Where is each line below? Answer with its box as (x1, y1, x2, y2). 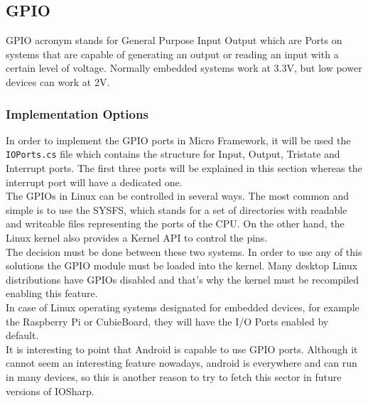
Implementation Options (6, 104, 148, 122)
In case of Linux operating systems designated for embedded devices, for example (6, 299, 359, 314)
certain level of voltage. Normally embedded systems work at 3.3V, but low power (6, 60, 362, 75)
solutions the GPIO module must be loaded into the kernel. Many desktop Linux (6, 258, 358, 273)
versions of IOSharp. (6, 383, 94, 398)
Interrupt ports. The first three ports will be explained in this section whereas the (6, 161, 362, 176)
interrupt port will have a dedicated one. (6, 174, 183, 189)
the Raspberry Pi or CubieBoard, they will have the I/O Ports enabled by (6, 313, 329, 328)
